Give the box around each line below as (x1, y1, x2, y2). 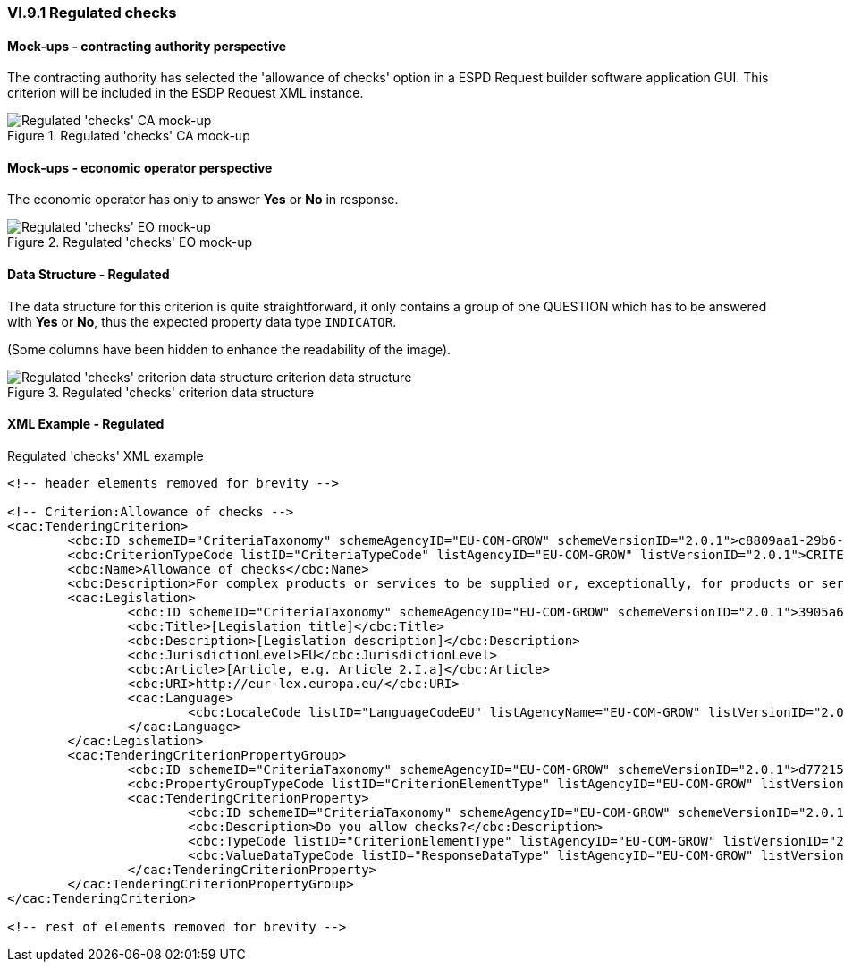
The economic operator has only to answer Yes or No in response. (7, 191, 399, 208)
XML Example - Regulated (7, 416, 165, 432)
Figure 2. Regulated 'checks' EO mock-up (7, 234, 253, 251)
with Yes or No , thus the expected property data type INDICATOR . (7, 313, 397, 329)
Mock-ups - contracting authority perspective (7, 38, 287, 54)
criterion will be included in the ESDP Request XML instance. (7, 85, 364, 101)
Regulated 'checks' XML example (7, 447, 204, 463)
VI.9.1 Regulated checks (7, 4, 177, 21)
